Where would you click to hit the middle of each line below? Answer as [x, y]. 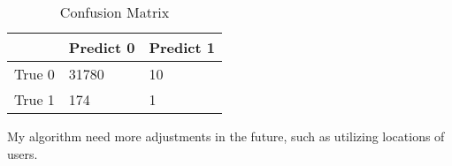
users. [23, 153]
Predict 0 [102, 47]
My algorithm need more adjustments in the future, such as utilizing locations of [226, 136]
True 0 [34, 74]
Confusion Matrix [115, 12]
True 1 [34, 99]
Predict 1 [182, 47]
